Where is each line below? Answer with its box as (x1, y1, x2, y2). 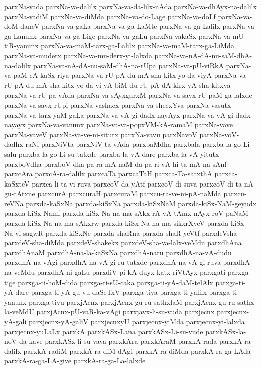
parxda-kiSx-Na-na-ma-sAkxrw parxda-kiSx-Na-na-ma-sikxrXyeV (4, 218, 205, 228)
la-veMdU (4, 306, 34, 317)
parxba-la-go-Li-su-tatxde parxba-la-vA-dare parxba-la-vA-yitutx (18, 148, 219, 159)
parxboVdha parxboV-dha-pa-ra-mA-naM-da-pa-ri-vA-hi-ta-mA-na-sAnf (4, 158, 227, 169)
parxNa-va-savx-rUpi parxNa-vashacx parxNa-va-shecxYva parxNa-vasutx (4, 99, 231, 110)
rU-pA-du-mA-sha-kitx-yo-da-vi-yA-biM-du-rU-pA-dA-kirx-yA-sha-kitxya (4, 79, 231, 90)
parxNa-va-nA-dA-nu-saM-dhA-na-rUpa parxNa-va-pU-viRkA (33, 60, 224, 70)
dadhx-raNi (4, 139, 39, 149)
